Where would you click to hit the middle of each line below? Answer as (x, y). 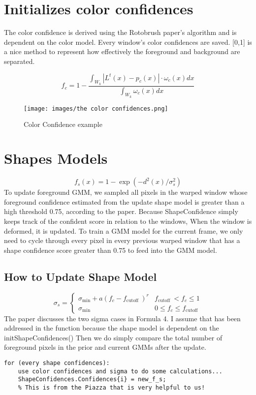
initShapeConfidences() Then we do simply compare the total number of (113, 337)
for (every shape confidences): (57, 363)
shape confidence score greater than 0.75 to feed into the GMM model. (111, 250)
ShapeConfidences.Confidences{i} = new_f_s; (92, 380)
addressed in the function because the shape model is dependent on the (112, 328)
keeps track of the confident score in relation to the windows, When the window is (128, 221)
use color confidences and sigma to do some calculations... (120, 371)
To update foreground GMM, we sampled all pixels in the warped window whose (126, 192)
